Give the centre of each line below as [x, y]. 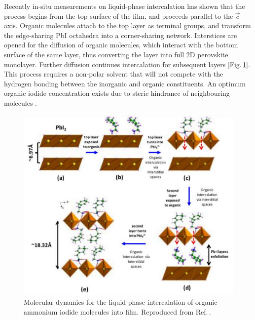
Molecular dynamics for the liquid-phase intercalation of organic [121, 302]
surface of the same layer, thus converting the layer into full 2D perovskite [116, 54]
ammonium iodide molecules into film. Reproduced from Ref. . [117, 311]
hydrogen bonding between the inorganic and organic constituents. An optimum [125, 83]
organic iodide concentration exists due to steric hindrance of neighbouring [117, 93]
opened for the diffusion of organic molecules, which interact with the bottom [121, 45]
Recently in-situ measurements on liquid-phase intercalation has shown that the [125, 6]
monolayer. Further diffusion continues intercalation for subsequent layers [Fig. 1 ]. [127, 64]
